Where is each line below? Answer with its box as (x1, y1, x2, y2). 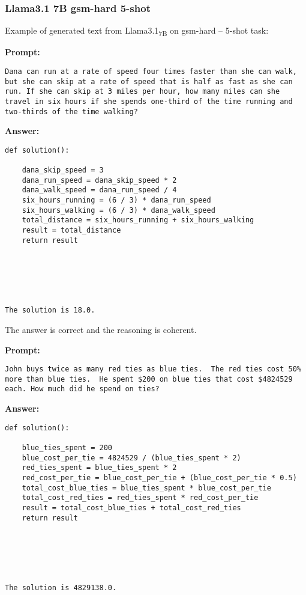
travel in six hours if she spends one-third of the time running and (5, 97, 293, 106)
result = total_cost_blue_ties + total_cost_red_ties (22, 503, 241, 512)
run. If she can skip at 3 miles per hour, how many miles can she (5, 87, 280, 96)
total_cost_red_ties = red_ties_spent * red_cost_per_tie (22, 493, 259, 502)
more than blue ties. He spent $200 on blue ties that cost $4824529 (5, 374, 293, 383)
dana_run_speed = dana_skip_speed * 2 (22, 175, 177, 185)
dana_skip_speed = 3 (22, 166, 104, 175)
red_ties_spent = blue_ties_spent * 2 (22, 463, 177, 472)
